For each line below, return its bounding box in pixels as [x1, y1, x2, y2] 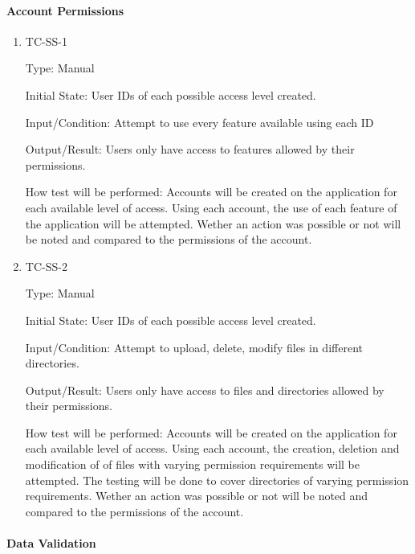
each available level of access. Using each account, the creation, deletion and [25, 440, 400, 457]
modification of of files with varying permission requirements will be [25, 456, 360, 473]
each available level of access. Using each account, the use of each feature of [25, 199, 397, 215]
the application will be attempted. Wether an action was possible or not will [25, 215, 401, 232]
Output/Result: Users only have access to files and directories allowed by [25, 381, 384, 398]
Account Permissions [6, 2, 124, 18]
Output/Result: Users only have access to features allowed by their [25, 141, 355, 158]
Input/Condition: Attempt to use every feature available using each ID [25, 113, 374, 130]
